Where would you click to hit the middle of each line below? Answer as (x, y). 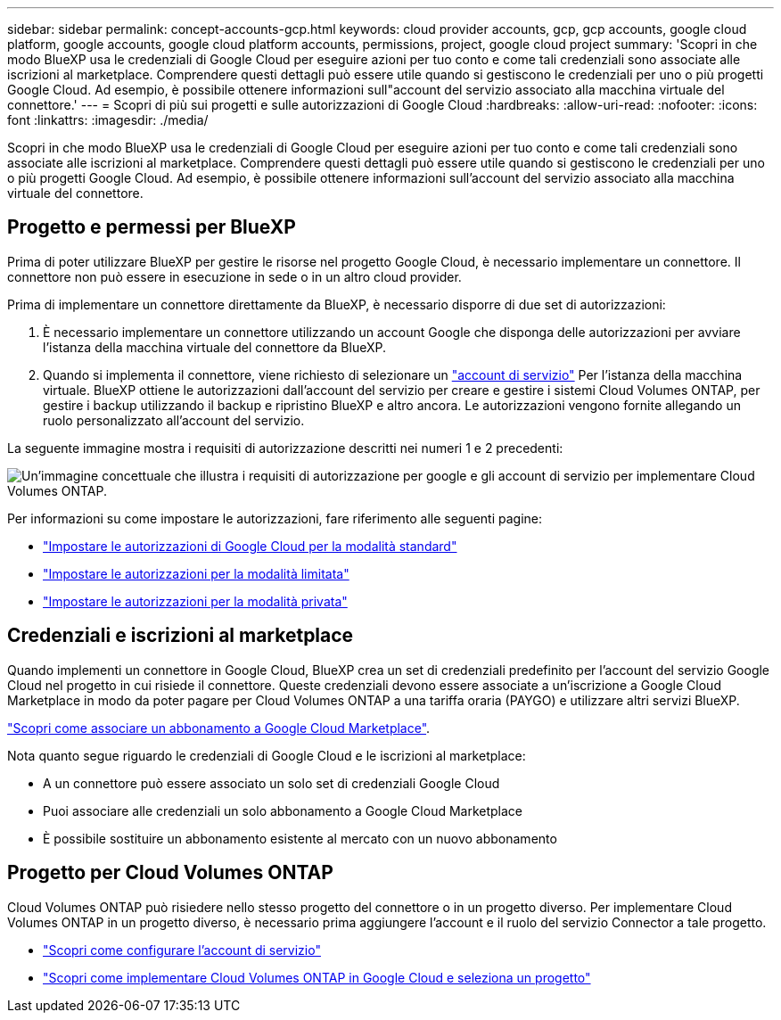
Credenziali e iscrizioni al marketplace (181, 636)
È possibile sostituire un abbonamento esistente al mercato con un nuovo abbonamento (300, 838)
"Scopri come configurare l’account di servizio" (182, 950)
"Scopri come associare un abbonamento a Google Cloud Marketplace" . (219, 728)
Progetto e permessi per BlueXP (152, 227)
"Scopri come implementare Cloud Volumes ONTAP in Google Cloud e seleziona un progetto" (317, 977)
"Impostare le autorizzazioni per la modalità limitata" (196, 573)
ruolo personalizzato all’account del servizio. (174, 420)
